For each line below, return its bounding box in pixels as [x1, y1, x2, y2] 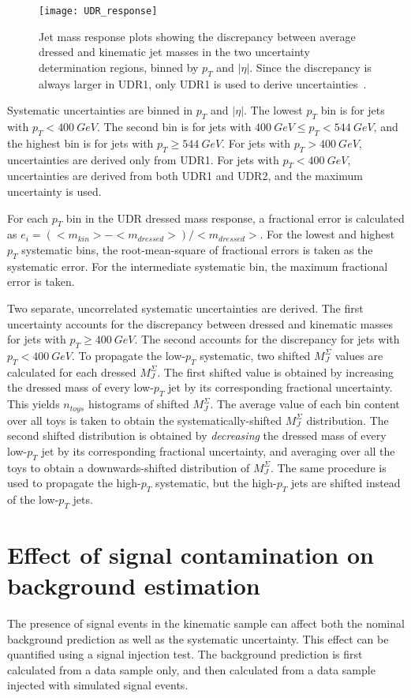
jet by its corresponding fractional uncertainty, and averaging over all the [41, 442, 395, 459]
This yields [7, 396, 60, 412]
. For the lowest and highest [260, 226, 395, 242]
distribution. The [306, 411, 389, 428]
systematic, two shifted [200, 347, 311, 363]
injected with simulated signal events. [7, 677, 189, 693]
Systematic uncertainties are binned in [7, 102, 193, 118]
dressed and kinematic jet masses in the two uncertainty [39, 43, 310, 60]
